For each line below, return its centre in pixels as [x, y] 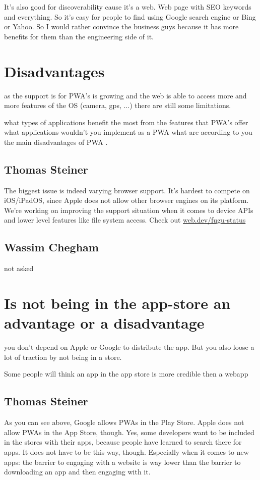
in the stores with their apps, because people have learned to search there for [123, 442]
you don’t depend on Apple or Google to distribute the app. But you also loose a [129, 347]
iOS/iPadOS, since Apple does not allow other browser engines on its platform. [126, 200]
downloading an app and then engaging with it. [77, 472]
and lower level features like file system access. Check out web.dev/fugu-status [125, 220]
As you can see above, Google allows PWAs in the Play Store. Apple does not [124, 422]
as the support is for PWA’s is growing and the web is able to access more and [125, 95]
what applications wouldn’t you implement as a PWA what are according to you [128, 132]
